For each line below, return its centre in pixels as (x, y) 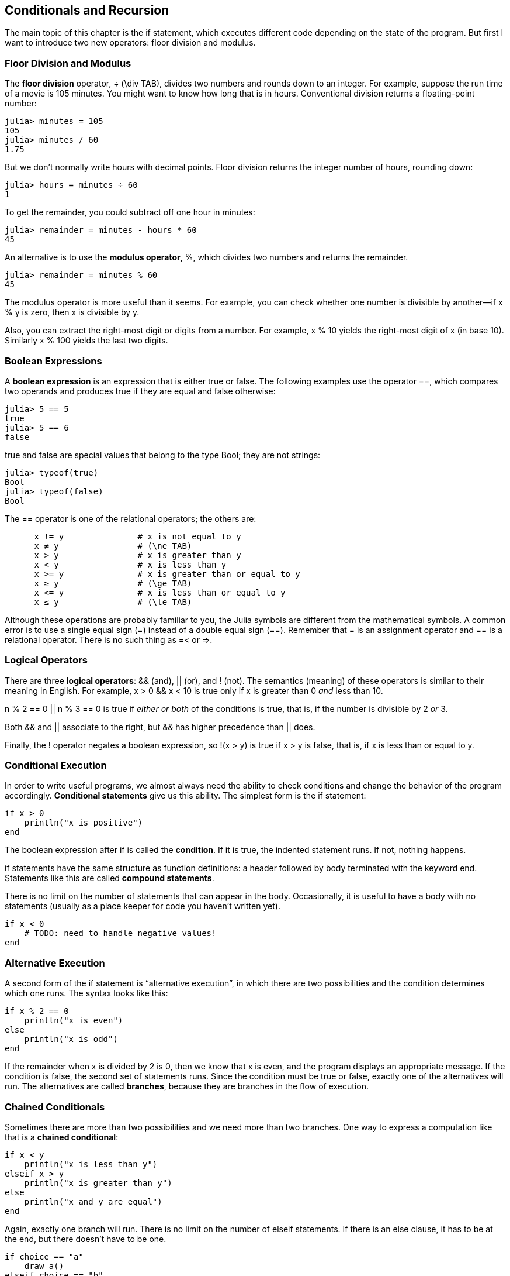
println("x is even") (74, 1021)
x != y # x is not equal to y (138, 536)
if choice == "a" (44, 1256)
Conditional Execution (56, 766)
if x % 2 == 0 (37, 1011)
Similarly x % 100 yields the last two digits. (86, 341)
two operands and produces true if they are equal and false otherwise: (140, 391)
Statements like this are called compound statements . (110, 878)
